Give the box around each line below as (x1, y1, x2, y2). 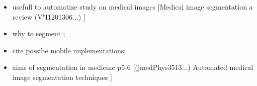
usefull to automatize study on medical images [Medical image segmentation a (12, 2, 253, 12)
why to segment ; (12, 28, 65, 39)
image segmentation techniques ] (12, 71, 112, 82)
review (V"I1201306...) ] (12, 11, 85, 22)
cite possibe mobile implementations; (12, 45, 126, 55)
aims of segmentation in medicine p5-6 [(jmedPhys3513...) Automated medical (12, 62, 253, 72)
